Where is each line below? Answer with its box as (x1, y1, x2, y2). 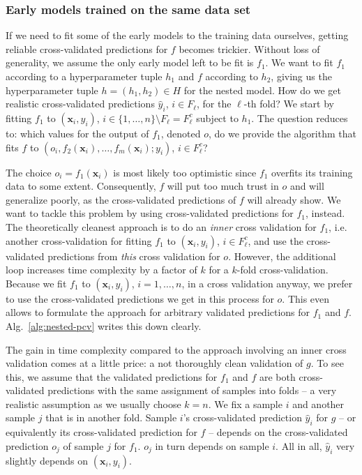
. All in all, (276, 438, 322, 453)
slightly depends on (6, 453, 89, 467)
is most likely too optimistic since (113, 165, 257, 179)
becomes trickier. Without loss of (179, 41, 320, 56)
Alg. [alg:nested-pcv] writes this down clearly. (6, 318, 202, 333)
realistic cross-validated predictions (6, 96, 155, 111)
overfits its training (271, 165, 353, 179)
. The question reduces (251, 110, 348, 125)
